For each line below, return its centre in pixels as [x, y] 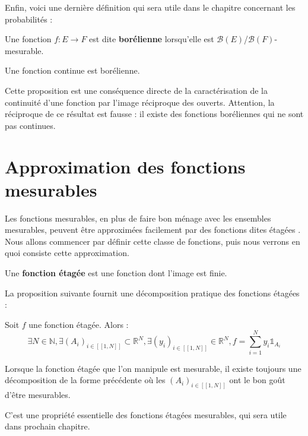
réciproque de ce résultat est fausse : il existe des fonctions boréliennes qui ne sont [154, 114]
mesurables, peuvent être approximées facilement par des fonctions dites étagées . [153, 230]
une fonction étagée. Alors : [79, 324]
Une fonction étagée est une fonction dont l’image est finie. [116, 273]
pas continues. [30, 125]
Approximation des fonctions [125, 166]
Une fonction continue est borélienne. [72, 70]
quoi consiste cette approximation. [67, 253]
